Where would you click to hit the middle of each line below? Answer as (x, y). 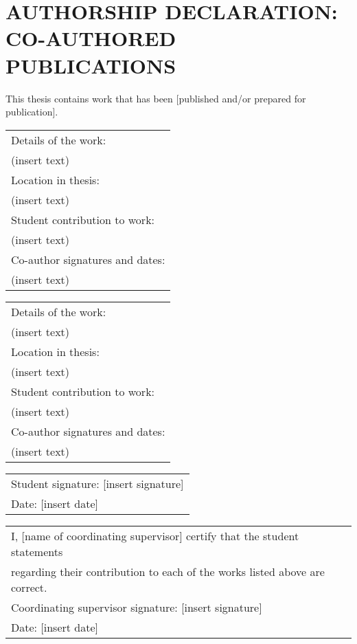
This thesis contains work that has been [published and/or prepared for (156, 98)
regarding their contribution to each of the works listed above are (168, 571)
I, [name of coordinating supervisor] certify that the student (155, 535)
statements (37, 551)
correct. (29, 587)
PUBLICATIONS (91, 65)
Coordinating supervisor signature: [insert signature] (137, 607)
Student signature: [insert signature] (97, 483)
